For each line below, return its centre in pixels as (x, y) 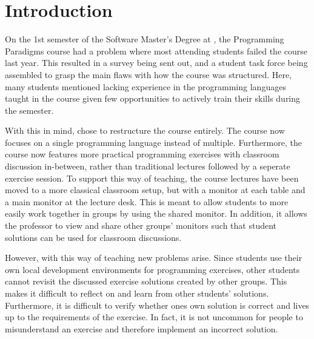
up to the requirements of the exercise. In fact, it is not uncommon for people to (154, 317)
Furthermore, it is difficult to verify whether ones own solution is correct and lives (157, 305)
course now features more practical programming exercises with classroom (142, 154)
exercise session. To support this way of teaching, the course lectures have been (152, 178)
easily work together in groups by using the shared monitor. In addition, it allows (156, 213)
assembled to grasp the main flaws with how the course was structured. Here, (149, 74)
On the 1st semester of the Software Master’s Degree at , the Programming (145, 39)
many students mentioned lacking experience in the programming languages (145, 86)
